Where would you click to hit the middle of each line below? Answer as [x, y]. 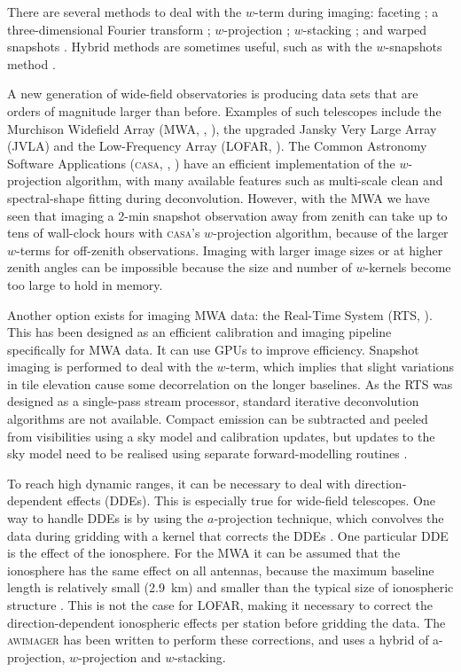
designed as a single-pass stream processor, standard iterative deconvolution [213, 401]
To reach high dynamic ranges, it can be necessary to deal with [179, 483]
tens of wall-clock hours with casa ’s [104, 233]
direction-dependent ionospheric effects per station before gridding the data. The [227, 622]
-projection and [120, 656]
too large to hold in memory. [85, 284]
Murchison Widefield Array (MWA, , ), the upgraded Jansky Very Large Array [222, 128]
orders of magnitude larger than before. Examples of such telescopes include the [224, 110]
